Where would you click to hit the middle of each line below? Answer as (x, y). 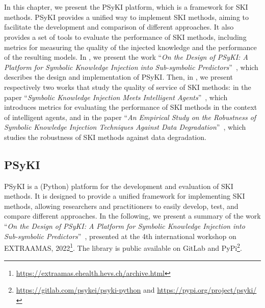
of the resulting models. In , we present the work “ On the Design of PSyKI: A (126, 57)
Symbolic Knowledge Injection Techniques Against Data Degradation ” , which (125, 127)
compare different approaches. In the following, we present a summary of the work (132, 216)
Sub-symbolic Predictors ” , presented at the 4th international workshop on (120, 236)
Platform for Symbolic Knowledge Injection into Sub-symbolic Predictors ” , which (131, 67)
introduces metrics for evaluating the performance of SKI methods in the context (131, 107)
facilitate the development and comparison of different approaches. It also (119, 27)
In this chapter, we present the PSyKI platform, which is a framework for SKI (126, 7)
